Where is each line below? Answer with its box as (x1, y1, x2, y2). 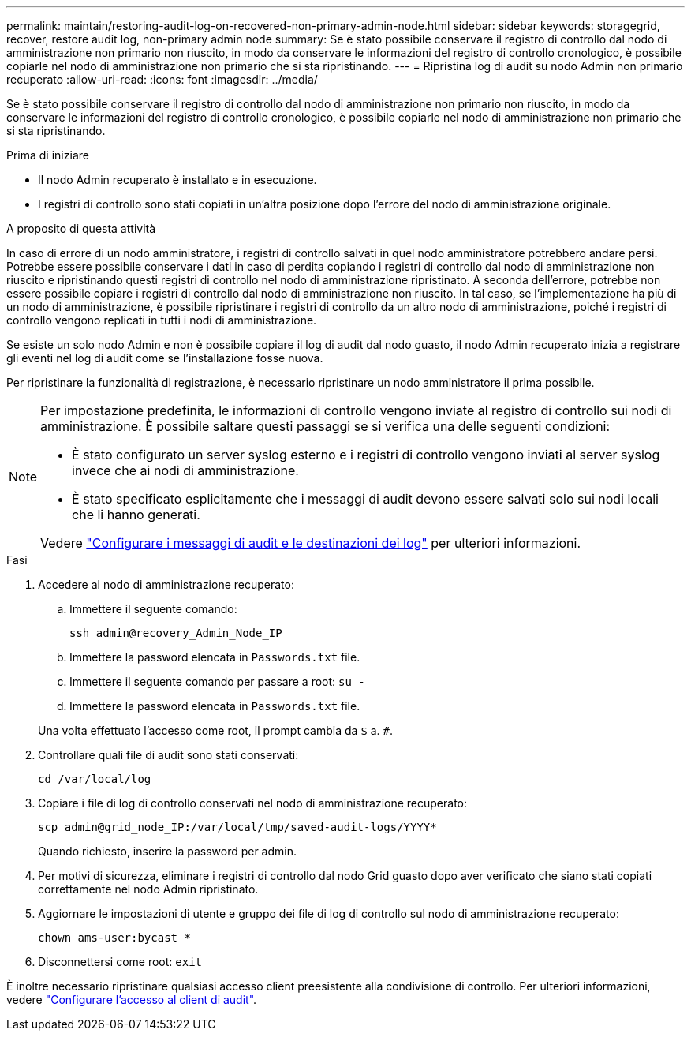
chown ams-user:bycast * (38, 931, 191, 944)
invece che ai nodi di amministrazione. (72, 462, 299, 478)
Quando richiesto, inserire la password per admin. (38, 844, 297, 858)
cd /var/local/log (38, 773, 151, 785)
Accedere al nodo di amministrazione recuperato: (38, 578, 294, 591)
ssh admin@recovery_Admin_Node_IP (69, 627, 282, 639)
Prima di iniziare (6, 148, 89, 162)
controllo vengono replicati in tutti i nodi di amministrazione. (6, 313, 317, 327)
